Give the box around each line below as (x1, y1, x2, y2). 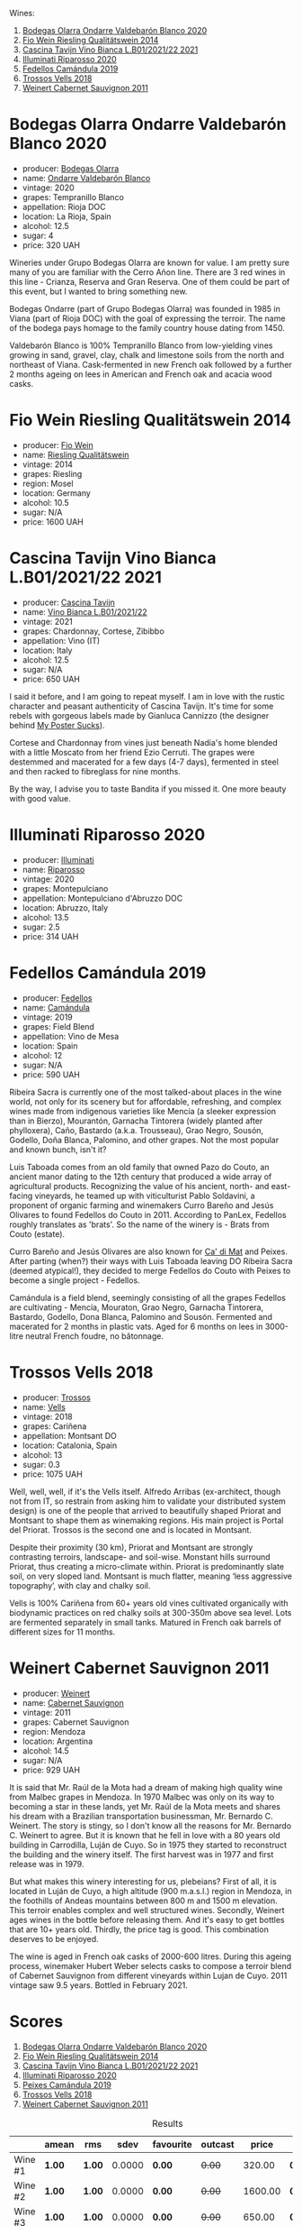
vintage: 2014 (22, 459, 74, 470)
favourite (152, 2138, 193, 2150)
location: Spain (22, 1040, 78, 1051)
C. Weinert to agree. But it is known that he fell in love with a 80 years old (9, 1829, 280, 1840)
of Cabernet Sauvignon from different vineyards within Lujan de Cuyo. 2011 (9, 1970, 288, 1981)
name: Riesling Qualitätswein (22, 449, 129, 460)
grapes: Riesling (22, 468, 83, 479)
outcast (200, 2138, 235, 2150)
